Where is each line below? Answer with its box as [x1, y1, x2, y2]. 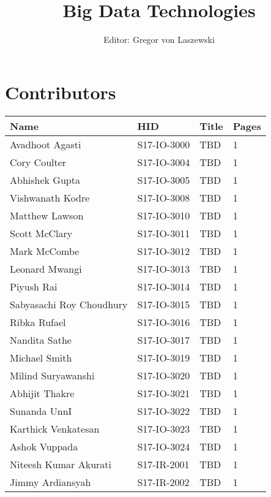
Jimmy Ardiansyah [10, 474, 91, 489]
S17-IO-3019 [137, 350, 190, 365]
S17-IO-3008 [137, 190, 190, 205]
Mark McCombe [10, 243, 80, 258]
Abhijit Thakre [10, 385, 75, 400]
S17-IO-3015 [137, 297, 190, 311]
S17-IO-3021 [137, 385, 190, 400]
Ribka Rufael [10, 314, 66, 329]
